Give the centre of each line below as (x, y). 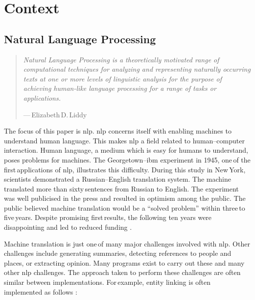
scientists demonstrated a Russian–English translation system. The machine (117, 179)
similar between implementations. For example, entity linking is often (107, 282)
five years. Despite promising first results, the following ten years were (108, 217)
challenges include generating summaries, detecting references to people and (118, 253)
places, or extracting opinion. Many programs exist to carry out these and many (124, 262)
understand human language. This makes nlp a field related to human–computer (124, 140)
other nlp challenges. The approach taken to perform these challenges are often (122, 272)
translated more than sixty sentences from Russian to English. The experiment (121, 188)
